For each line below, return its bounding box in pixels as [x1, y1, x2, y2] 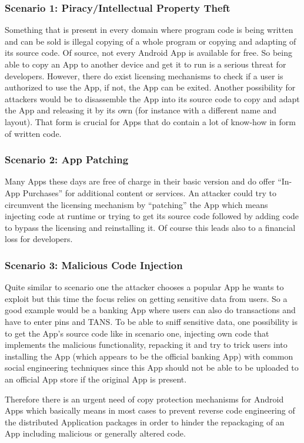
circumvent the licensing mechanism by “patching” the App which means [5, 198, 268, 210]
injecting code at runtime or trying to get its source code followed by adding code [5, 210, 299, 222]
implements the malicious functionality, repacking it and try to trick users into [5, 338, 288, 351]
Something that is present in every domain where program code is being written [5, 24, 293, 36]
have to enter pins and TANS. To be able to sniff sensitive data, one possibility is [5, 315, 298, 327]
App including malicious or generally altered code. [5, 427, 186, 439]
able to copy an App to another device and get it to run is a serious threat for [5, 58, 286, 70]
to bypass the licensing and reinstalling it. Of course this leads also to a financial [5, 221, 296, 233]
